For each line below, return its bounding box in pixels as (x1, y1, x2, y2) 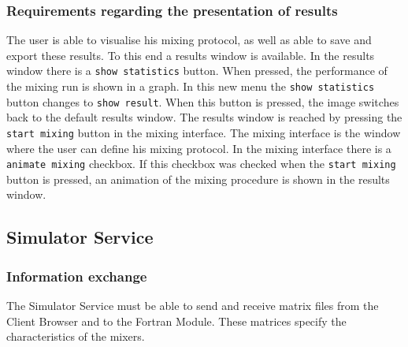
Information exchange (6, 266, 147, 285)
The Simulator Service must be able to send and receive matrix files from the (6, 297, 379, 314)
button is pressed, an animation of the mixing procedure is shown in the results (6, 170, 390, 187)
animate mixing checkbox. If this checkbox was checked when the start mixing (6, 155, 396, 172)
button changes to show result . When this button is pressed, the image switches (6, 93, 399, 110)
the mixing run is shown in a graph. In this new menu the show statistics (6, 78, 375, 95)
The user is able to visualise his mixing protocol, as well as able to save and (6, 32, 372, 48)
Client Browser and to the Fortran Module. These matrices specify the (6, 312, 347, 329)
